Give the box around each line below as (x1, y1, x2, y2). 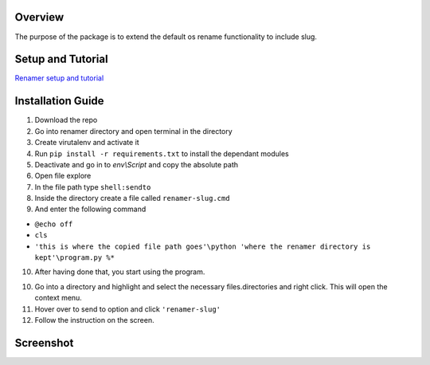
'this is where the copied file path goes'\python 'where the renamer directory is (34, 241, 371, 251)
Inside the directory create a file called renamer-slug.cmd (34, 194, 230, 203)
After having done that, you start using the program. (34, 267, 205, 277)
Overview (14, 10, 64, 24)
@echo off (34, 219, 73, 229)
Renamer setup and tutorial (14, 73, 104, 83)
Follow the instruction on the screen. (34, 315, 154, 324)
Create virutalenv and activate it (34, 138, 139, 147)
